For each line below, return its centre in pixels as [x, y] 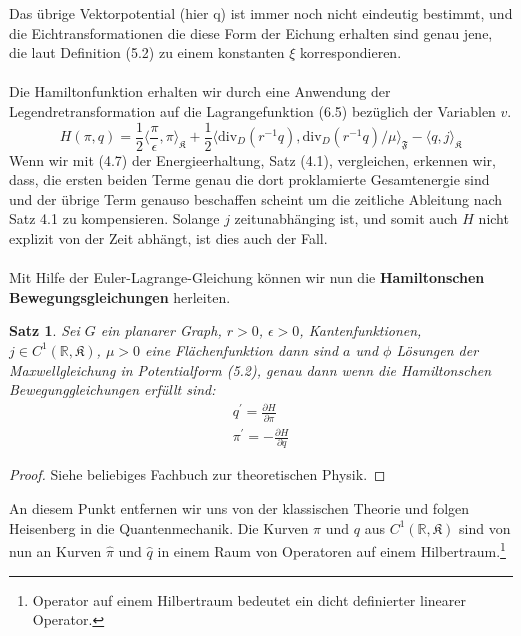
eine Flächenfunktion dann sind [242, 349]
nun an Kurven [55, 550]
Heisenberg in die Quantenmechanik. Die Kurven [159, 527]
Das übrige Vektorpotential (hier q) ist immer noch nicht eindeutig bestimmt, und [261, 13]
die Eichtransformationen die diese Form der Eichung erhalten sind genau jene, [251, 32]
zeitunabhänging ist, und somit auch [346, 218]
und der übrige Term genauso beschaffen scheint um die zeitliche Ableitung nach [256, 198]
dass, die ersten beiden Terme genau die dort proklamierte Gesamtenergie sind [249, 179]
